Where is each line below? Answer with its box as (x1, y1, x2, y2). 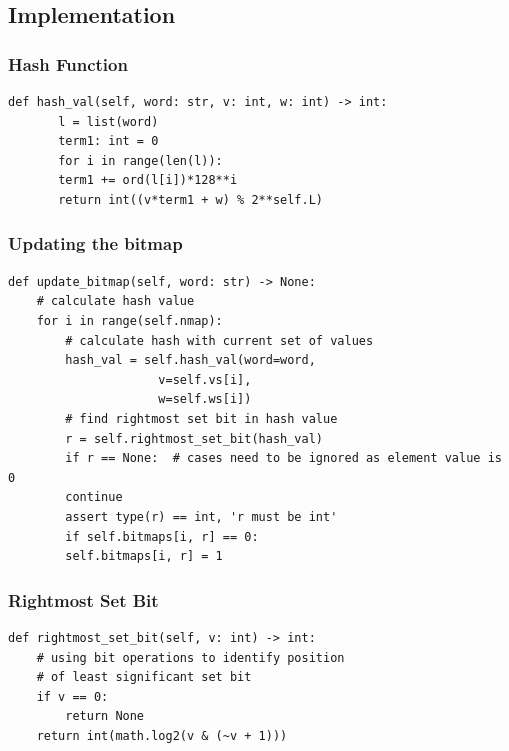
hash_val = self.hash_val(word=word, (65, 353, 316, 368)
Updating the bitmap (8, 231, 183, 256)
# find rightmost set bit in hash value (65, 411, 338, 426)
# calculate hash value (36, 294, 195, 309)
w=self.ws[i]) (158, 392, 252, 407)
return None (65, 709, 145, 724)
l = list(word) (58, 114, 159, 129)
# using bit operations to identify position (36, 650, 345, 665)
